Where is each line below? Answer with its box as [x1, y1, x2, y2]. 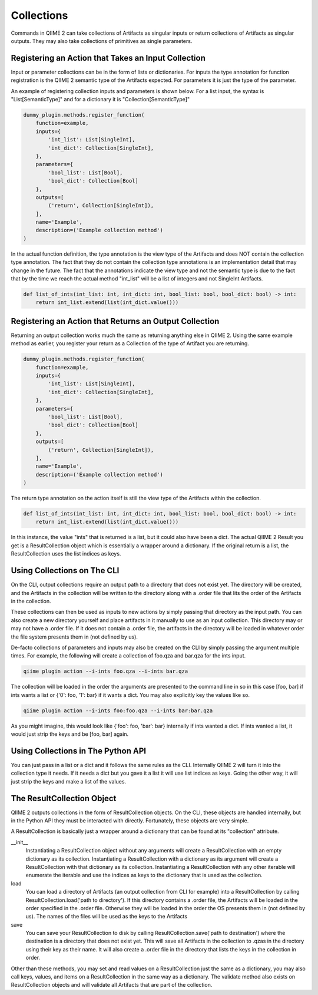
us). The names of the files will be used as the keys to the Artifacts [25, 913, 188, 920]
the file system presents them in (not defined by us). [11, 633, 138, 640]
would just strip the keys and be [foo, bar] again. [11, 730, 129, 738]
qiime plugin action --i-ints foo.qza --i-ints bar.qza [23, 668, 188, 675]
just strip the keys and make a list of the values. [11, 778, 127, 785]
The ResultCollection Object [11, 793, 117, 804]
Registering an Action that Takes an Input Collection [11, 53, 206, 63]
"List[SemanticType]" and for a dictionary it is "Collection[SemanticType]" [11, 96, 190, 103]
